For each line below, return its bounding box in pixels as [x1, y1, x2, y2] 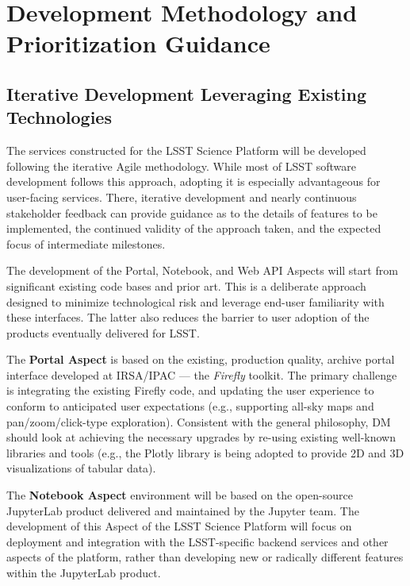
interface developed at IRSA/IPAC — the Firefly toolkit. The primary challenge [6, 366, 397, 383]
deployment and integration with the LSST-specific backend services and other [6, 533, 389, 549]
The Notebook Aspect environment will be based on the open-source [6, 487, 353, 503]
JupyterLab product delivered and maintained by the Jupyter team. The [6, 502, 359, 519]
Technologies [6, 105, 112, 129]
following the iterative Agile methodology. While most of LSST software [6, 157, 357, 174]
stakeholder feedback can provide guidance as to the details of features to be [6, 204, 377, 221]
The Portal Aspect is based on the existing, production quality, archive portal [6, 351, 395, 368]
